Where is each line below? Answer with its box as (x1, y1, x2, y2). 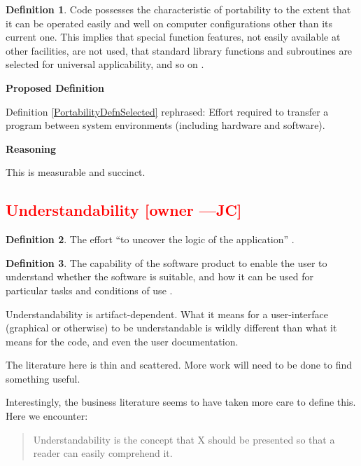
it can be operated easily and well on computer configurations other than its (6, 15, 333, 30)
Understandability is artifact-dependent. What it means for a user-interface (6, 306, 328, 321)
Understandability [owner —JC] (6, 199, 242, 221)
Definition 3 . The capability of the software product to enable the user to (6, 255, 327, 270)
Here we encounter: (6, 409, 88, 423)
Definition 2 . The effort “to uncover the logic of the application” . (6, 232, 295, 247)
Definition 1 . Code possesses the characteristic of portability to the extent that (6, 2, 351, 16)
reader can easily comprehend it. (33, 446, 173, 460)
